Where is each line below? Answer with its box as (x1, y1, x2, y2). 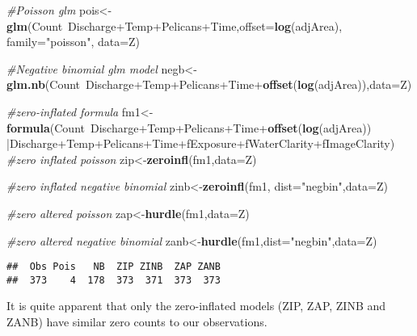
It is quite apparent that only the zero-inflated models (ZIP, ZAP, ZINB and (6, 297, 386, 314)
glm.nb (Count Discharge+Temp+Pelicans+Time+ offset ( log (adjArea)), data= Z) (6, 76, 412, 93)
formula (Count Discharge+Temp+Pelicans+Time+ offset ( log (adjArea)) (6, 119, 372, 136)
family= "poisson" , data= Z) (6, 33, 141, 50)
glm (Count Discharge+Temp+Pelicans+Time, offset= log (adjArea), (6, 17, 343, 34)
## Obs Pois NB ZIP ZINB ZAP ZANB (6, 261, 221, 273)
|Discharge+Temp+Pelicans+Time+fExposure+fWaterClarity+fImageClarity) (6, 135, 395, 152)
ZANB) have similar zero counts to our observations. (6, 313, 267, 330)
